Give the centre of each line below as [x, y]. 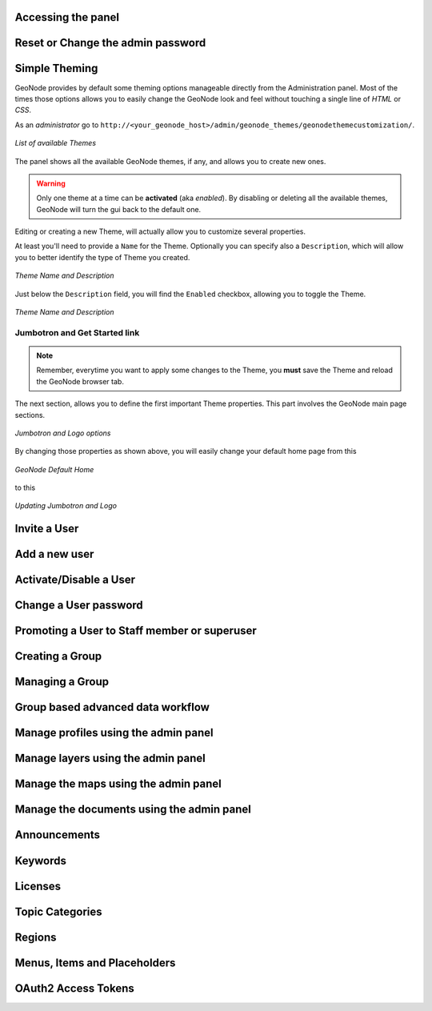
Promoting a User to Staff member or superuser [136, 631]
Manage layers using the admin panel [110, 758]
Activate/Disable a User [75, 580]
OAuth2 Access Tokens [75, 988]
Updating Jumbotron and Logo [66, 506]
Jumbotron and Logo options [63, 433]
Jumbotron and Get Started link [77, 332]
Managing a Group [62, 682]
